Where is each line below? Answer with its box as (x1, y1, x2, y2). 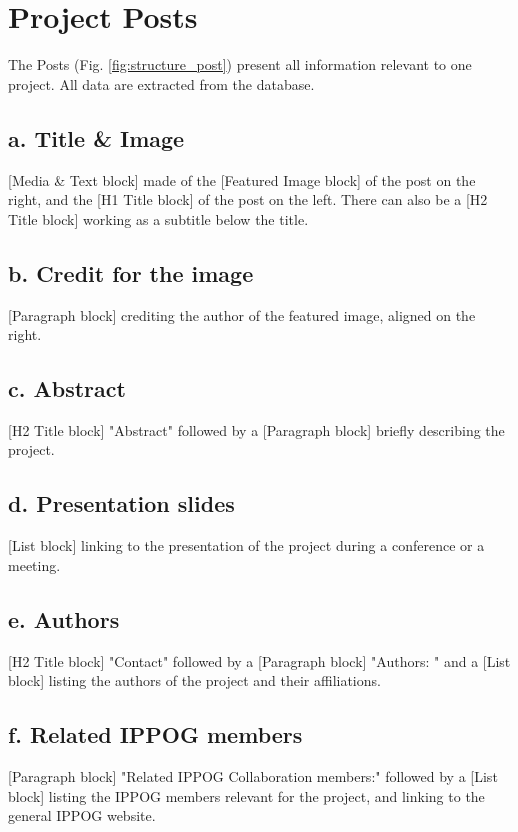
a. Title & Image (8, 122, 185, 153)
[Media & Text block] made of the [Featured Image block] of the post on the (8, 169, 476, 190)
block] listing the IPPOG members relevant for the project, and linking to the (8, 785, 485, 806)
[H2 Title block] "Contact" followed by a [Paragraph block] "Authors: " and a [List (8, 650, 511, 671)
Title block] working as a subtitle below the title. (8, 208, 309, 229)
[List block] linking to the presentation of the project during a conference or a (8, 535, 485, 556)
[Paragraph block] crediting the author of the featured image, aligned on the (8, 304, 476, 325)
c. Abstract (8, 373, 126, 404)
